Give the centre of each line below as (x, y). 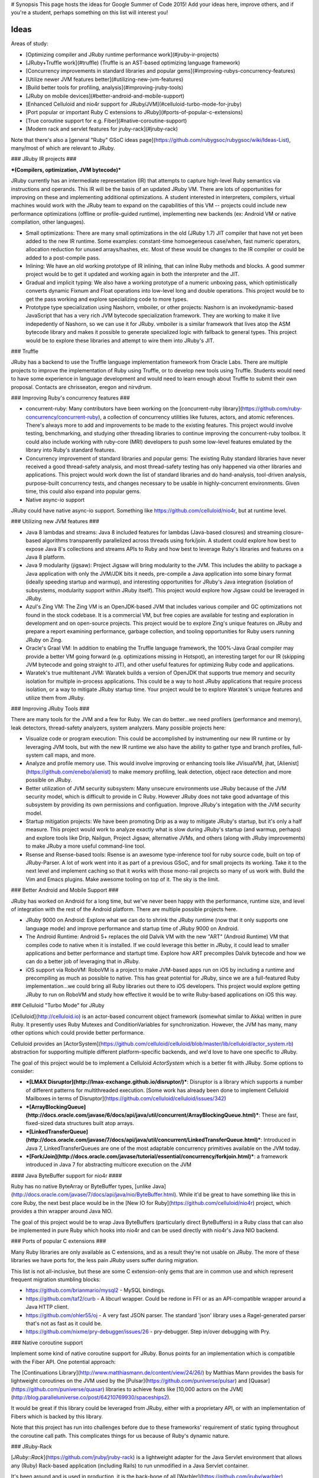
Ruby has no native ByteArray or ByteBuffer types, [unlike (81, 1187)
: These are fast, (278, 1115)
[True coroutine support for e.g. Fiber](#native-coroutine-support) (106, 121)
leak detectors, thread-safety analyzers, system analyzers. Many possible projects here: (118, 728)
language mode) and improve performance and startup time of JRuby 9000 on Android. (132, 928)
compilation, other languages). (48, 222)
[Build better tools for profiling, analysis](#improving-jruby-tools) (105, 87)
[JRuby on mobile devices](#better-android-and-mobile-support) (105, 96)
